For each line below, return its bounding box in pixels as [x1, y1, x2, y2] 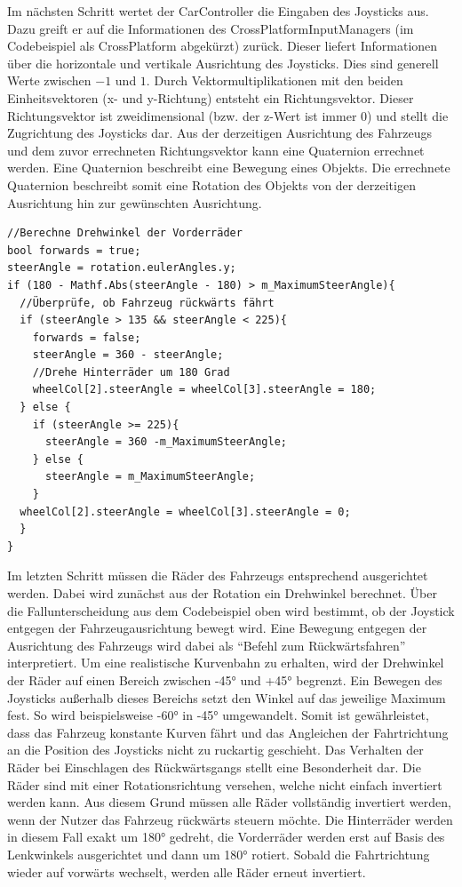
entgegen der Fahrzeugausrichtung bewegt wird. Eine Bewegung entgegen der [7, 619, 427, 637]
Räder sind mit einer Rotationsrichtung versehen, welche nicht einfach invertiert [7, 775, 442, 794]
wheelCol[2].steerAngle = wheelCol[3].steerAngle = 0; [20, 505, 351, 518]
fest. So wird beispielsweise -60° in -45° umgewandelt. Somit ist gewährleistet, [7, 706, 429, 724]
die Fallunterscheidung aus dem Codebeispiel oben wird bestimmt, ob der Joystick [7, 601, 455, 619]
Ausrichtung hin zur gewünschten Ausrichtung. [7, 193, 262, 212]
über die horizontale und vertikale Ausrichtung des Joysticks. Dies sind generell [7, 53, 439, 72]
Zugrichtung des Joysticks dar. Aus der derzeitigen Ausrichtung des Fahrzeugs [7, 124, 432, 142]
